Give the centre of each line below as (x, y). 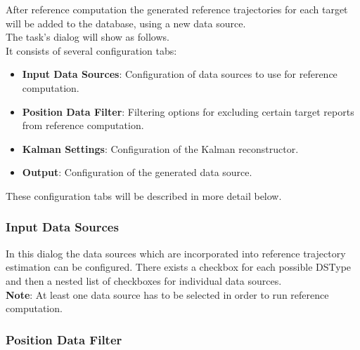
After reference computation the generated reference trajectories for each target (177, 9)
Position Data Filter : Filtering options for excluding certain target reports (188, 111)
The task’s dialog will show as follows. (88, 37)
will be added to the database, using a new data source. (126, 23)
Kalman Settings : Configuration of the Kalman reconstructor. (160, 148)
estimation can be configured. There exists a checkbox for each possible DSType (179, 267)
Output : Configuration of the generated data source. (137, 172)
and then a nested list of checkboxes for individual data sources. (144, 280)
